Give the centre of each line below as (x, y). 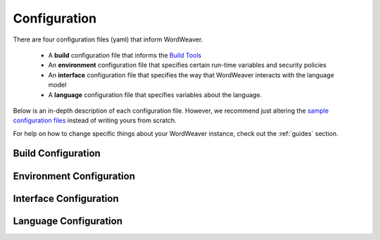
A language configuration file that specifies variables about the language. (155, 94)
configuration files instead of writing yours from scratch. (95, 120)
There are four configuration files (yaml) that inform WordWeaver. (108, 39)
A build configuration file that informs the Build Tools (125, 55)
